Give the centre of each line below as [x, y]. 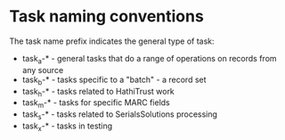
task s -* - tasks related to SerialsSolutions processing [120, 115]
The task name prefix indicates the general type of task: [112, 41]
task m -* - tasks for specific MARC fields [96, 104]
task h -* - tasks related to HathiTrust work [98, 92]
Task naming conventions [107, 16]
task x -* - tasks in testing [67, 127]
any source [43, 70]
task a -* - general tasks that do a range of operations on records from [150, 59]
